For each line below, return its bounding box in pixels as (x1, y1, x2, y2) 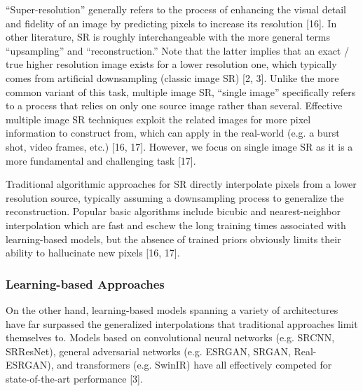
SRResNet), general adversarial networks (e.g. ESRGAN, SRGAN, (6, 343, 291, 358)
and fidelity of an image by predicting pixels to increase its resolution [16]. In (6, 15, 337, 30)
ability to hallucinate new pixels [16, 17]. (6, 245, 180, 260)
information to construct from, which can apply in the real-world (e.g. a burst (6, 125, 340, 140)
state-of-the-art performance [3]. (6, 371, 143, 385)
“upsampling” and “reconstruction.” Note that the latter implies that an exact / (6, 43, 349, 57)
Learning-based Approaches (6, 275, 165, 292)
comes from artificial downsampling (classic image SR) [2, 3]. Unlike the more (6, 70, 339, 85)
